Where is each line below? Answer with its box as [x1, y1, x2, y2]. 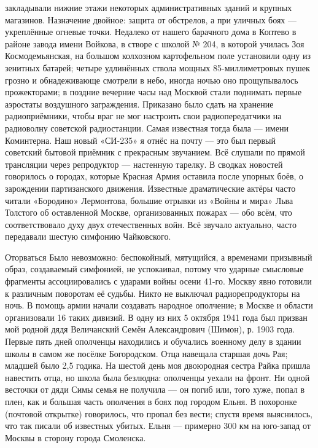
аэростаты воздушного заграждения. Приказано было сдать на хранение [5, 97, 274, 110]
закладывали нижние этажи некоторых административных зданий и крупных [5, 1, 292, 14]
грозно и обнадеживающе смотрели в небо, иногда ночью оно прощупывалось [5, 73, 298, 86]
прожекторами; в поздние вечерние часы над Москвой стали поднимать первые [5, 85, 302, 98]
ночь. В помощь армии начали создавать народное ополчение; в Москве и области [5, 299, 313, 312]
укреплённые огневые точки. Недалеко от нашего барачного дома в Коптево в [5, 25, 297, 38]
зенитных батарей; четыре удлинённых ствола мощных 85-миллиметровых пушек [5, 61, 310, 74]
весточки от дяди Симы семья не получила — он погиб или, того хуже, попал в [5, 383, 305, 396]
